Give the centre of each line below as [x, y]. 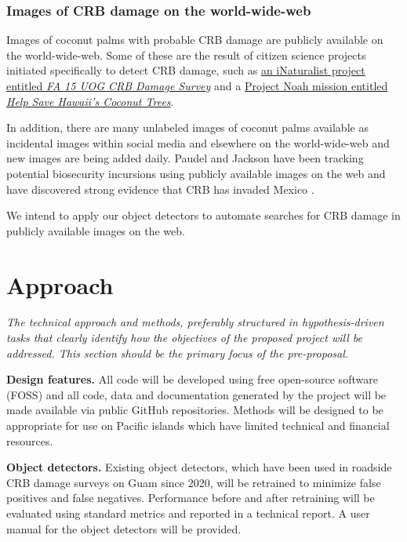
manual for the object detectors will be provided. [124, 528]
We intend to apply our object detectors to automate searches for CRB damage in [203, 215]
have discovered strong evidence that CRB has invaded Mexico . [160, 189]
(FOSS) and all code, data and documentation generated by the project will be [196, 394]
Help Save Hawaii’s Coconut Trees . [90, 101]
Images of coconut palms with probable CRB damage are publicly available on [195, 40]
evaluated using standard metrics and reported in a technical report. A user [188, 513]
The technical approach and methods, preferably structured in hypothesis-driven [195, 322]
